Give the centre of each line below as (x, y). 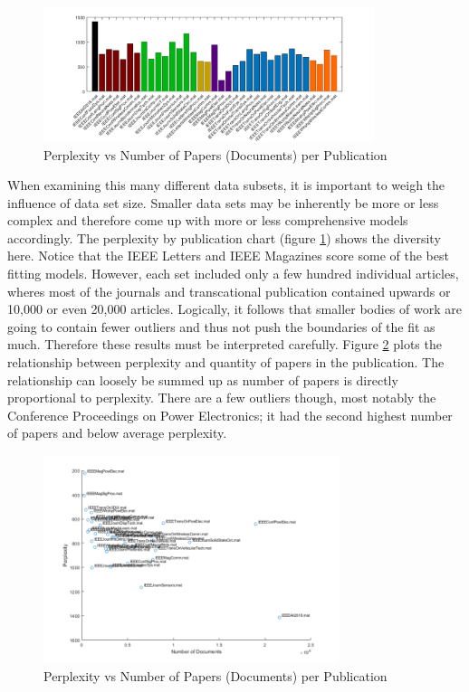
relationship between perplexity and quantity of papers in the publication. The (226, 362)
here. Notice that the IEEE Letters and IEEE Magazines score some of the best (228, 256)
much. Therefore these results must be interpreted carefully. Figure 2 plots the (225, 344)
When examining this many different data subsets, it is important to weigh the (226, 185)
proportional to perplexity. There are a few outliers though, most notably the (222, 398)
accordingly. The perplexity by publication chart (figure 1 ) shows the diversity (224, 237)
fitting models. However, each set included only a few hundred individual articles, (233, 274)
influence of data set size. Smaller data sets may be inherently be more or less (223, 202)
